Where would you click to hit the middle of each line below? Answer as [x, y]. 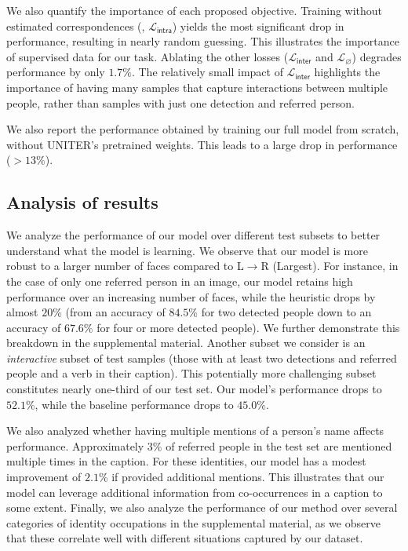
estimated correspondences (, [76, 26]
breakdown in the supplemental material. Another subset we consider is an [186, 343]
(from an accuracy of [115, 312]
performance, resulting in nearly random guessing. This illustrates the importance [203, 41]
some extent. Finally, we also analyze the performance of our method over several [202, 507]
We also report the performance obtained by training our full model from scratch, [203, 129]
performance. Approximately [75, 445]
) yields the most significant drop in [258, 26]
